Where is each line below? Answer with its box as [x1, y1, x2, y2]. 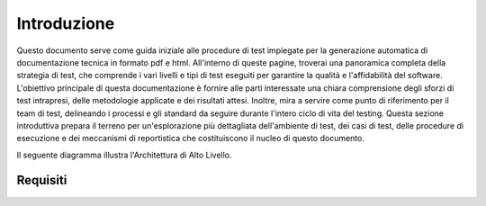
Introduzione [16, 13, 115, 33]
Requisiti [16, 173, 67, 188]
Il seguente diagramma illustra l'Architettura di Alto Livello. [16, 149, 232, 160]
